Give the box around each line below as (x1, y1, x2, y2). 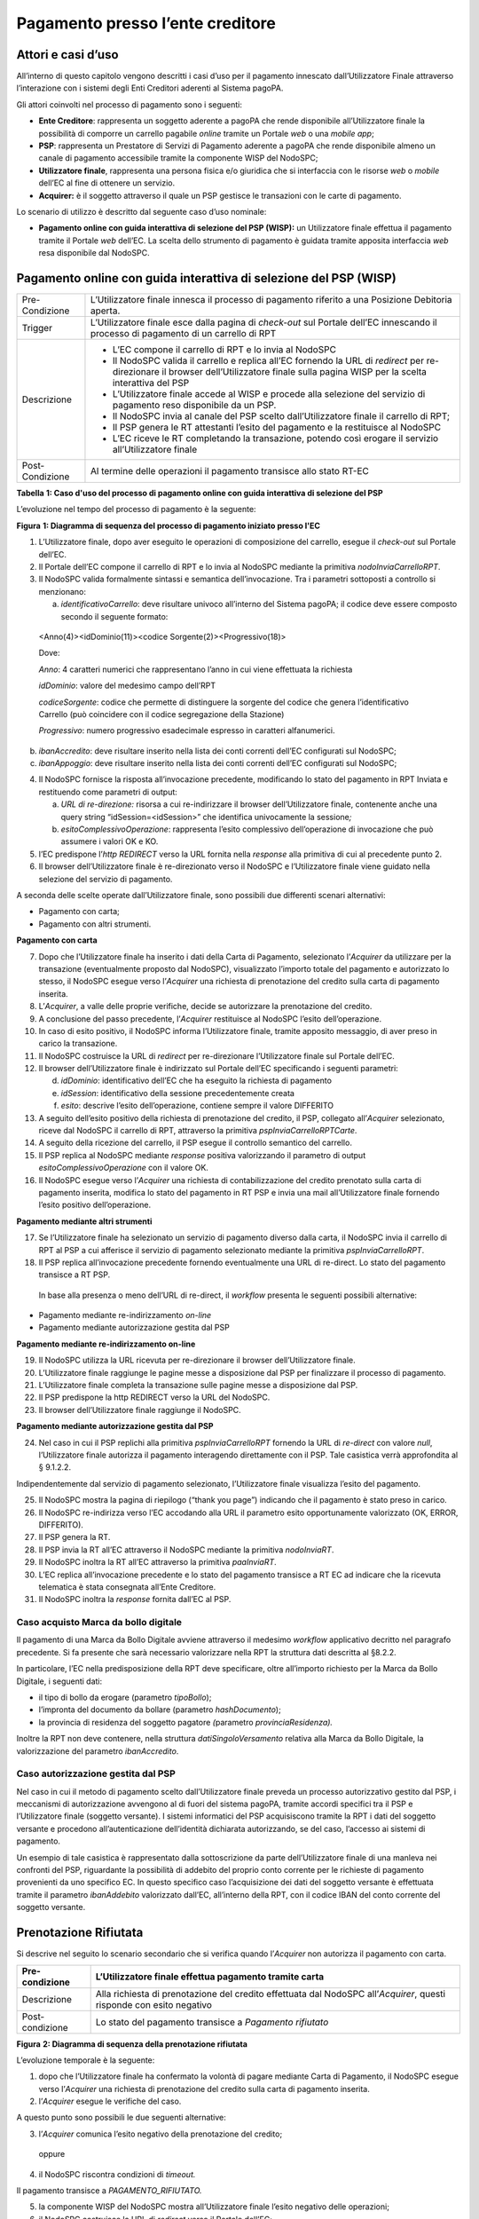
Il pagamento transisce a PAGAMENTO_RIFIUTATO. (16, 2185, 203, 2196)
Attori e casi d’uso (16, 47, 119, 62)
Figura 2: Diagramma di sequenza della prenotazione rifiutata (16, 2038, 248, 2049)
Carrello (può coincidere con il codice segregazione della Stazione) (38, 708, 285, 719)
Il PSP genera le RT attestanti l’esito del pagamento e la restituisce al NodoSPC (112, 422, 442, 434)
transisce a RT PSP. (38, 1269, 111, 1280)
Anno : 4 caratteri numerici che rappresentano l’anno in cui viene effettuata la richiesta (38, 664, 353, 675)
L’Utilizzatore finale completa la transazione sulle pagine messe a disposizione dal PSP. (38, 1380, 358, 1391)
